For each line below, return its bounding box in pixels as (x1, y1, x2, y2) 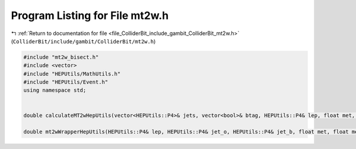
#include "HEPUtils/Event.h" (23, 79, 109, 85)
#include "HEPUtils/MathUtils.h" (23, 70, 121, 77)
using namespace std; (23, 87, 87, 94)
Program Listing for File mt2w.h (11, 9, 169, 22)
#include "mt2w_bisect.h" (23, 53, 99, 61)
